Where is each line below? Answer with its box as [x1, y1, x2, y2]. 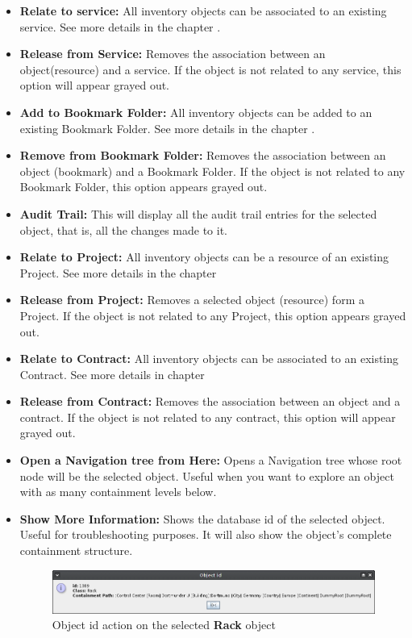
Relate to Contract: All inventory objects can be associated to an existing [19, 350, 399, 367]
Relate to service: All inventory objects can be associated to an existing [19, 2, 387, 19]
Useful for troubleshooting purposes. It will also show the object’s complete [19, 526, 392, 543]
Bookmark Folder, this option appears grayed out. [19, 178, 268, 195]
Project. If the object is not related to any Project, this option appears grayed [19, 306, 406, 323]
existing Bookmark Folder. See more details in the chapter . [19, 119, 315, 136]
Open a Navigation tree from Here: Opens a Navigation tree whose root [19, 452, 402, 469]
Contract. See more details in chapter [19, 365, 205, 382]
